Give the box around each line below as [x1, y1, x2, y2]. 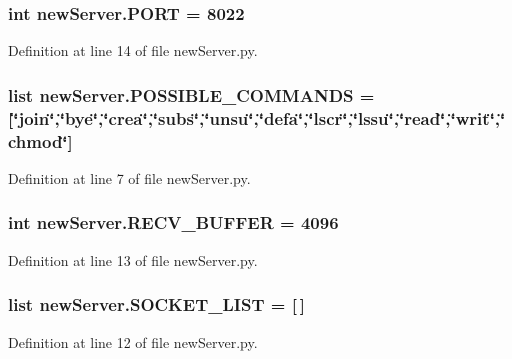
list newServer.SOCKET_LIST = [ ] [8, 292, 305, 317]
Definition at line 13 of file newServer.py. [8, 249, 258, 270]
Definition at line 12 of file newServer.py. [8, 331, 258, 352]
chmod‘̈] [8, 128, 73, 153]
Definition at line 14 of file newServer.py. [8, 40, 258, 61]
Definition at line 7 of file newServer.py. [8, 167, 251, 188]
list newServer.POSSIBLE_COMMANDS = [8, 82, 375, 107]
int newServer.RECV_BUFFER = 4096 [8, 210, 339, 235]
